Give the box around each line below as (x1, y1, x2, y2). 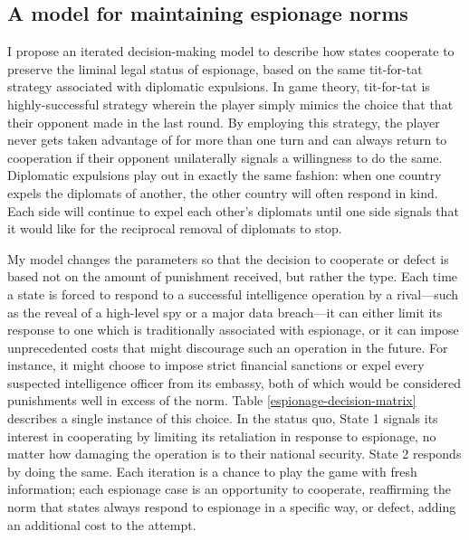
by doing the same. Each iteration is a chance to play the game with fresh (7, 461, 417, 480)
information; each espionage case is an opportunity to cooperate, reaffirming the (7, 479, 452, 498)
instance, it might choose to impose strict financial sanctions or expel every (7, 355, 425, 374)
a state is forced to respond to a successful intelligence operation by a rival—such (7, 284, 459, 303)
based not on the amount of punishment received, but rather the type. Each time (7, 267, 458, 286)
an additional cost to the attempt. (7, 515, 196, 534)
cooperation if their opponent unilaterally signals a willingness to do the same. (7, 147, 443, 166)
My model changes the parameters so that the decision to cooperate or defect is (7, 249, 449, 268)
